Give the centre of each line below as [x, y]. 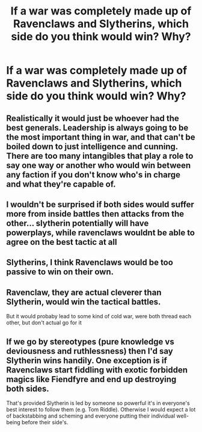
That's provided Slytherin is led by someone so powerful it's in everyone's [98, 403]
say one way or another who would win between [99, 165]
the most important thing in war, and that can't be [101, 137]
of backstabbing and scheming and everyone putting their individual [91, 416]
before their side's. [45, 422]
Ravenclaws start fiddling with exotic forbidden [97, 370]
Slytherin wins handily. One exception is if [87, 360]
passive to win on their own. [60, 272]
